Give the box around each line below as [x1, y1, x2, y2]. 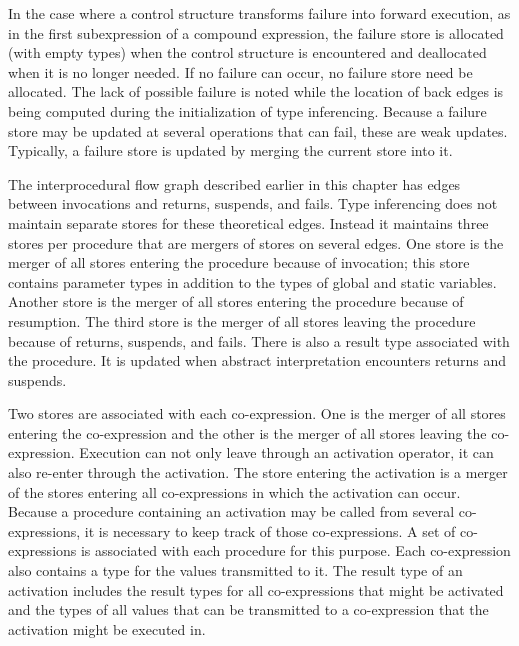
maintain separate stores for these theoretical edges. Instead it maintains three [8, 212, 489, 233]
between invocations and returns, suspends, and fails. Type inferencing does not [8, 193, 498, 214]
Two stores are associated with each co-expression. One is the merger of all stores [8, 403, 506, 424]
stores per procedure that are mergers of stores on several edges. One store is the [8, 232, 504, 253]
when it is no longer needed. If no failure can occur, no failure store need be [8, 61, 473, 82]
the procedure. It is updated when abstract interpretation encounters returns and [8, 350, 507, 371]
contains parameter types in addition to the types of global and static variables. [8, 271, 497, 292]
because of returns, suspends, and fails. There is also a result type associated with [8, 330, 510, 351]
